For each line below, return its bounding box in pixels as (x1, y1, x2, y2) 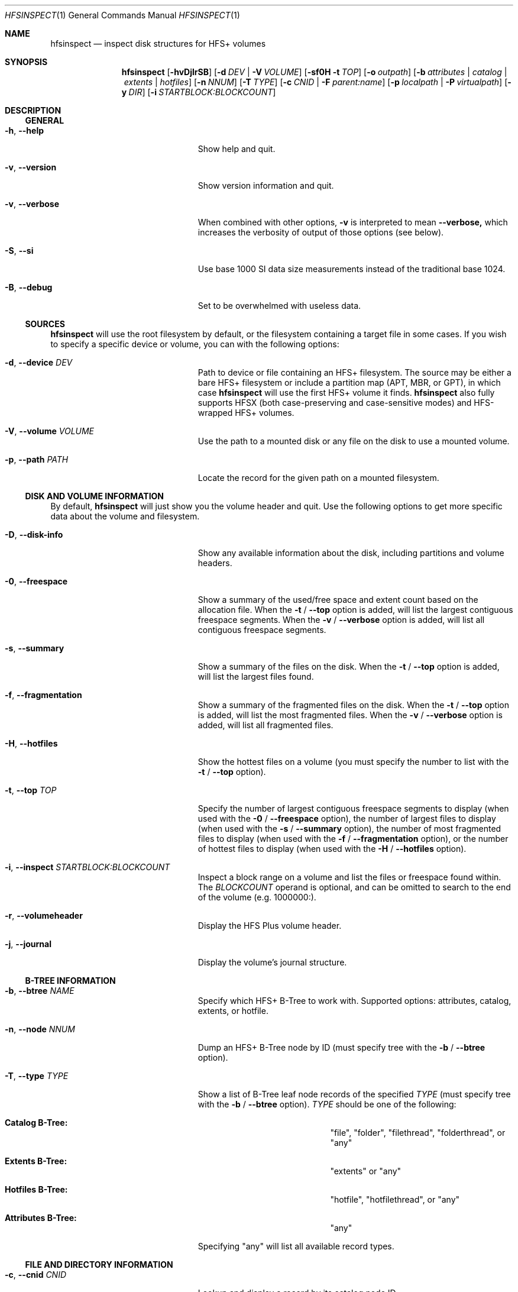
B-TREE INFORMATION (25, 976, 116, 986)
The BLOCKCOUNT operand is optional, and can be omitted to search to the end (198, 882, 511, 892)
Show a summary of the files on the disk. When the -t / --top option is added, (198, 661, 500, 671)
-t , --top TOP (5, 785, 57, 795)
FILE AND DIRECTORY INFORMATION (25, 1259, 173, 1270)
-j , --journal (5, 939, 51, 949)
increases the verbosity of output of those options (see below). (198, 227, 444, 237)
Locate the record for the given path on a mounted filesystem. (198, 473, 439, 483)
